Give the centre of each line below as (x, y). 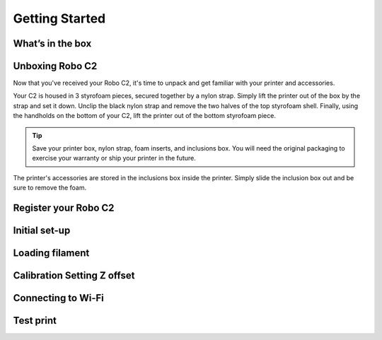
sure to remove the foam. (50, 188)
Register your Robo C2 (64, 208)
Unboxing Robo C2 (55, 66)
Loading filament (51, 253)
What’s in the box (52, 43)
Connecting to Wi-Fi (58, 298)
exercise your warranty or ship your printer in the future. (114, 158)
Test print (35, 321)
